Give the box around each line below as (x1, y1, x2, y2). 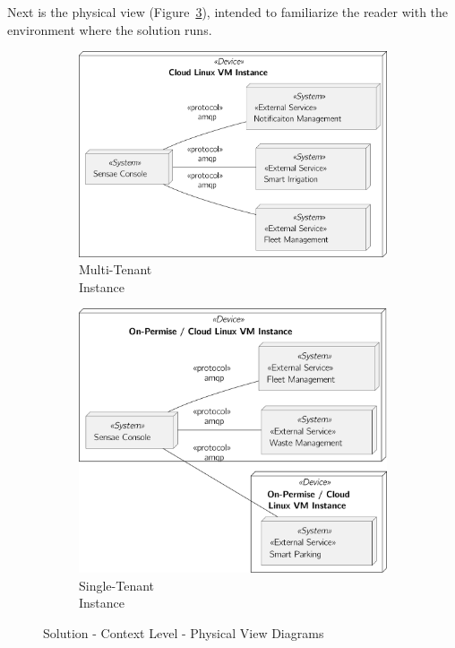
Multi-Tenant (79, 260, 152, 279)
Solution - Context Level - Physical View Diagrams (43, 624, 324, 643)
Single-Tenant (79, 575, 155, 594)
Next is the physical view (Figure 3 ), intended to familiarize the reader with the (7, 3, 449, 21)
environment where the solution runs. (7, 20, 212, 39)
